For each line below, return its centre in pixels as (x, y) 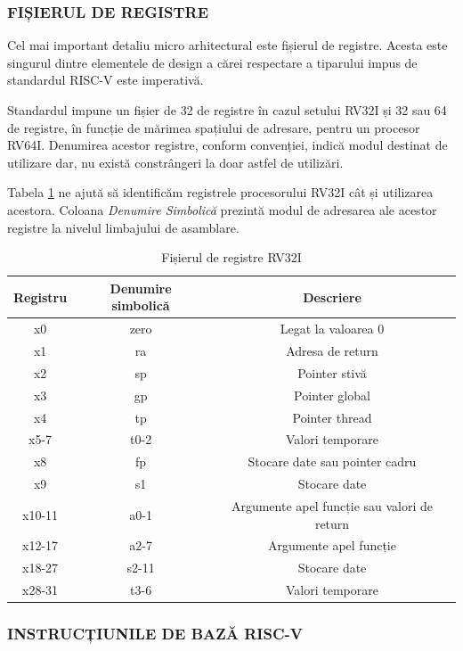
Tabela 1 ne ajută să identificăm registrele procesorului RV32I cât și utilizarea (220, 192)
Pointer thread (332, 417)
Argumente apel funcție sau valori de (332, 505)
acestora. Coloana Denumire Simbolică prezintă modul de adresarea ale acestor (222, 209)
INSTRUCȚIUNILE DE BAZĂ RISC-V (155, 634)
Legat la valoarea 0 (332, 329)
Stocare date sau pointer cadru (332, 461)
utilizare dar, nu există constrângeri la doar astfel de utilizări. (175, 162)
